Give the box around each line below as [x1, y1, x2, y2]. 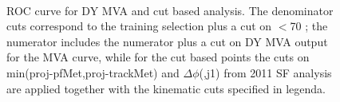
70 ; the [290, 18, 328, 34]
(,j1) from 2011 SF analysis [199, 64, 332, 80]
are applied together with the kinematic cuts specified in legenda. [6, 80, 326, 96]
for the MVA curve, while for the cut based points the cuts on [6, 49, 310, 65]
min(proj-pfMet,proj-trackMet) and [6, 64, 180, 80]
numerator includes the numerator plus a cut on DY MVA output [6, 33, 328, 49]
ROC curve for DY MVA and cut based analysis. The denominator [6, 2, 334, 18]
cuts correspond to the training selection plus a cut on [6, 18, 272, 34]
